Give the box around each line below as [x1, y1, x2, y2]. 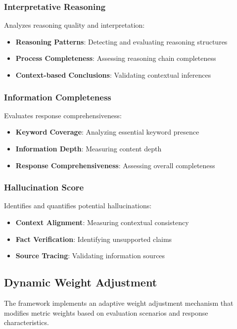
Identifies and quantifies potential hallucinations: [4, 200, 152, 211]
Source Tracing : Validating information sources [15, 250, 165, 261]
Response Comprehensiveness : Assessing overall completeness [15, 160, 215, 170]
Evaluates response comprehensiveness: [4, 110, 122, 120]
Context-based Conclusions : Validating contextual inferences [15, 70, 211, 80]
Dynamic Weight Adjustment [4, 275, 157, 290]
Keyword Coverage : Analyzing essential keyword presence [15, 127, 199, 137]
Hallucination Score [4, 181, 84, 193]
